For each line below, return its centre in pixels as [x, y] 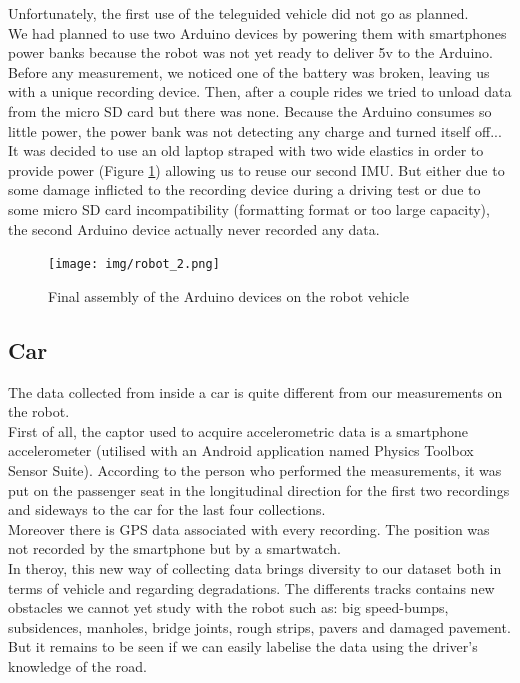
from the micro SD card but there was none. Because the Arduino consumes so [250, 110]
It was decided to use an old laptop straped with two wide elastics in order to [246, 150]
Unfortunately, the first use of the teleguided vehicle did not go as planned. [238, 13]
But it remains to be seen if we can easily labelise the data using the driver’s [243, 646]
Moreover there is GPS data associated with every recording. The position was [249, 528]
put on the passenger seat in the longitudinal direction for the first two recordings [259, 489]
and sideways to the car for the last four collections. [167, 509]
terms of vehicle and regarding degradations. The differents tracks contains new [251, 587]
